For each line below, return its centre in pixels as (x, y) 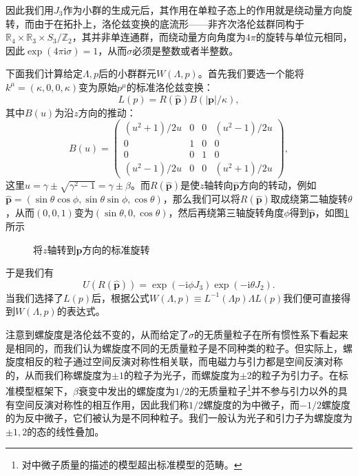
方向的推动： (107, 112)
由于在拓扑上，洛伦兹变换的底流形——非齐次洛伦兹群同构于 (169, 23)
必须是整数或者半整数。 (186, 50)
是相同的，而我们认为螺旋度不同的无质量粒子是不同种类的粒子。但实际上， (174, 348)
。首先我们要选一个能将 (251, 73)
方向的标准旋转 (116, 249)
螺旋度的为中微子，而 (251, 404)
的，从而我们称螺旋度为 (59, 374)
